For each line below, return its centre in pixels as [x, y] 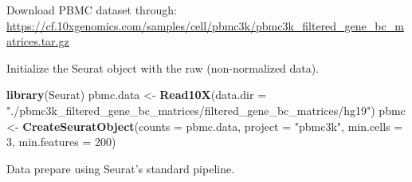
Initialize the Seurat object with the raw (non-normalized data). [163, 67]
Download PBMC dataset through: [92, 10]
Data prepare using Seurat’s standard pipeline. [121, 168]
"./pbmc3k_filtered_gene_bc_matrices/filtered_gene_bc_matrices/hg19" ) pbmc [206, 110]
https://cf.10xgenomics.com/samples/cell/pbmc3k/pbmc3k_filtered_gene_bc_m [205, 25]
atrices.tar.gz [38, 41]
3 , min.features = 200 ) [61, 142]
